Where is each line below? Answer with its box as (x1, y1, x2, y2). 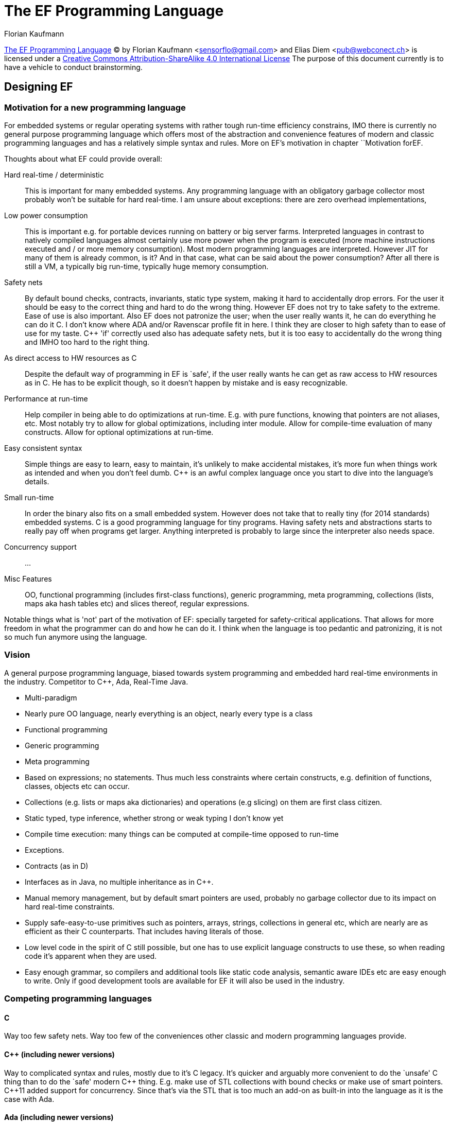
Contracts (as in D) (25, 861, 89, 870)
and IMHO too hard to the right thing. (25, 337, 150, 346)
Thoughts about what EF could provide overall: (4, 154, 163, 163)
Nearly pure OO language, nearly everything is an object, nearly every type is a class (25, 709, 313, 718)
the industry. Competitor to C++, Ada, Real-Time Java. (4, 677, 188, 686)
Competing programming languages (4, 993, 152, 1004)
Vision (4, 650, 30, 660)
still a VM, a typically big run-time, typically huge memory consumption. (25, 261, 269, 271)
